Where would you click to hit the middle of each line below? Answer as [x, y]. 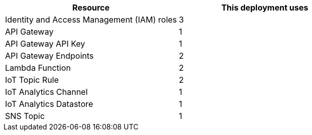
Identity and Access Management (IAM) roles [91, 20]
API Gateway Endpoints [49, 56]
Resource [91, 8]
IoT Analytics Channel [46, 92]
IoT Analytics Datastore [49, 104]
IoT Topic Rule [32, 80]
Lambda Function [38, 68]
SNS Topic [25, 116]
